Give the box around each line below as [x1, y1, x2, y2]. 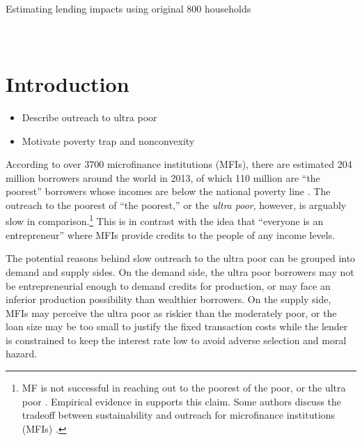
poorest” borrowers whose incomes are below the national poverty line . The [6, 184, 331, 199]
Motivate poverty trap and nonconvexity [22, 133, 195, 148]
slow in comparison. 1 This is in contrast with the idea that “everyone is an [6, 212, 324, 229]
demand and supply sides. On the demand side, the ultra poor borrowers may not [6, 264, 354, 279]
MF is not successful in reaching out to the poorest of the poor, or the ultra [22, 380, 346, 395]
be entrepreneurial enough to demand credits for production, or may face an [6, 278, 331, 293]
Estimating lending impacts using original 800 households [6, 1, 251, 15]
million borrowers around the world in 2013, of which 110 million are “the [6, 170, 320, 185]
